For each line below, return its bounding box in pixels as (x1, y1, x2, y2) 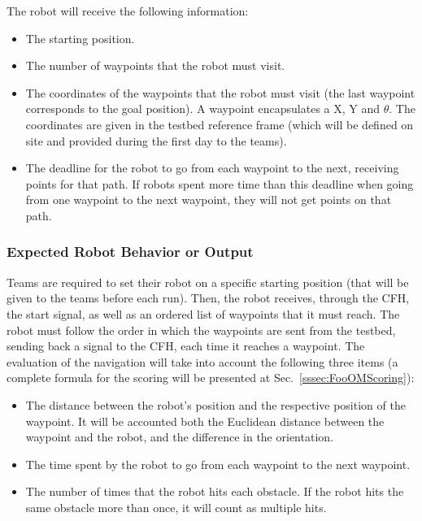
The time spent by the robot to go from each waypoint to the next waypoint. (25, 455, 411, 472)
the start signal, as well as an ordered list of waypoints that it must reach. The (7, 305, 400, 322)
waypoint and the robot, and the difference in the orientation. (25, 428, 333, 445)
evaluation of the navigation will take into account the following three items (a (7, 353, 398, 370)
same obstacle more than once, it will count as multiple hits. (25, 498, 327, 515)
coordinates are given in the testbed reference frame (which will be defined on (25, 115, 414, 132)
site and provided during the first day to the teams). (25, 132, 287, 149)
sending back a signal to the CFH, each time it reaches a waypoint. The (7, 337, 365, 354)
